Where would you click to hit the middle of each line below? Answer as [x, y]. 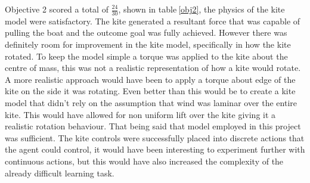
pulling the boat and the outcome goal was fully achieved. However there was [146, 32]
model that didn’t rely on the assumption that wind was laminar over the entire [151, 102]
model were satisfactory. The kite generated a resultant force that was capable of [153, 21]
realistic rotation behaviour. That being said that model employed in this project [153, 126]
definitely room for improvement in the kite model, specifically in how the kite [148, 44]
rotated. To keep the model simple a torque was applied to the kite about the [146, 56]
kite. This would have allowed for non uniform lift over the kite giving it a [140, 114]
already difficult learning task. [60, 173]
